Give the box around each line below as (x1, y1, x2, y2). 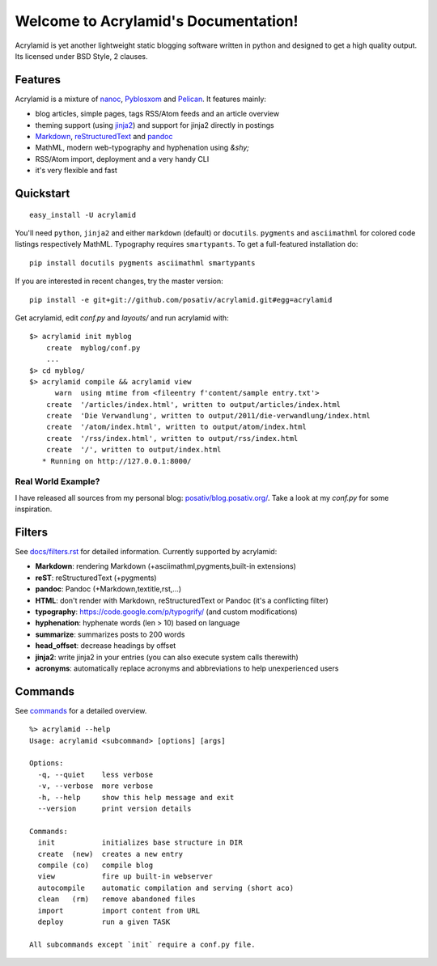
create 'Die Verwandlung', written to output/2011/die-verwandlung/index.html (45, 411, 371, 421)
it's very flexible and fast (35, 166, 117, 176)
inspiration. (15, 504, 53, 514)
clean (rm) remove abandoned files (37, 895, 196, 904)
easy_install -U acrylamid (29, 210, 137, 219)
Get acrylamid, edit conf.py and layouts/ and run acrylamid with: (15, 312, 230, 323)
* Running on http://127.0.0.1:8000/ (41, 456, 192, 465)
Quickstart (15, 187, 70, 200)
